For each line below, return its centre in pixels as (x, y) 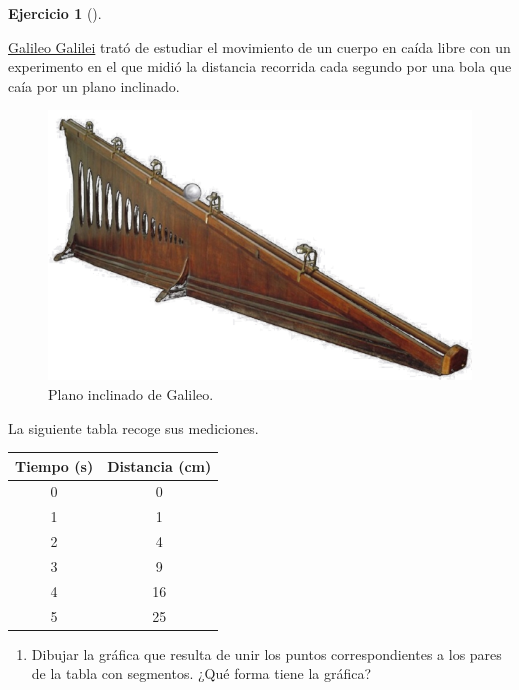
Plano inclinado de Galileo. (131, 393)
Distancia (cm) (159, 465)
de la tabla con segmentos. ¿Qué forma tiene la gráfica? (201, 673)
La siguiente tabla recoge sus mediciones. (133, 427)
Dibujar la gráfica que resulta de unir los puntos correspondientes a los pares (266, 653)
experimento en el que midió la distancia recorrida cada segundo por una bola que (260, 66)
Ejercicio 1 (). (55, 13)
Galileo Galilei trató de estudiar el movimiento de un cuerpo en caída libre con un (259, 46)
